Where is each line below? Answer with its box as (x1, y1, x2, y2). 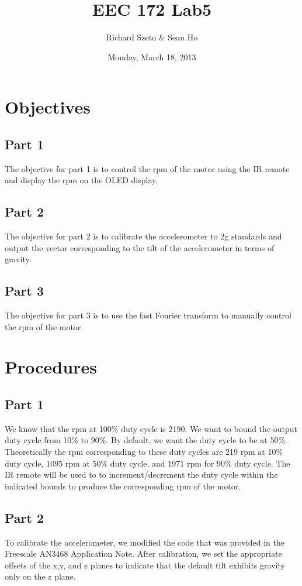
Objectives (5, 95, 91, 119)
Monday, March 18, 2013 (107, 50, 196, 63)
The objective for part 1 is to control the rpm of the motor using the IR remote (5, 162, 290, 174)
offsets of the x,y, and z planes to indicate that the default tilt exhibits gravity (5, 558, 285, 571)
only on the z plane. (5, 570, 76, 582)
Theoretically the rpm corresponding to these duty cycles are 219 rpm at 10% (5, 446, 283, 458)
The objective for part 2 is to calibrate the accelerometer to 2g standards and (5, 230, 282, 242)
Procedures (5, 355, 97, 379)
